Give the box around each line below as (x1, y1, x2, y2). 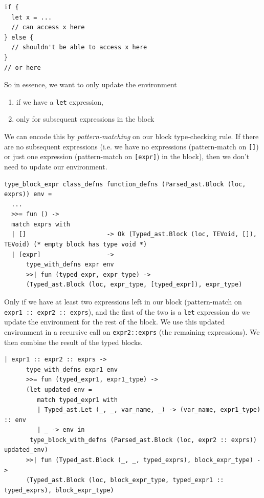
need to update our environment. (4, 161, 107, 171)
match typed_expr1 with (37, 396, 118, 404)
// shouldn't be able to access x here (11, 44, 147, 51)
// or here (4, 64, 41, 71)
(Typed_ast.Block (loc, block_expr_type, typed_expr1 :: (26, 476, 224, 484)
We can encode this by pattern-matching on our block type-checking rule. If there (4, 131, 259, 141)
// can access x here (11, 24, 85, 31)
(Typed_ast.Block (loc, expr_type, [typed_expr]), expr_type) (26, 281, 243, 289)
